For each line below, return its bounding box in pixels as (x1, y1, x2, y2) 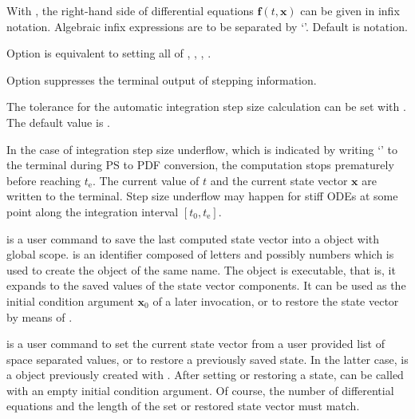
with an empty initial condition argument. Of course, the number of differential (6, 381, 394, 398)
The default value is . (6, 113, 110, 130)
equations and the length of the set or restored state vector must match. (6, 397, 360, 414)
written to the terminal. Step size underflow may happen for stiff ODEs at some (6, 188, 398, 204)
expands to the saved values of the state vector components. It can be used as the (6, 277, 406, 294)
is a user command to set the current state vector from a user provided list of (6, 335, 385, 352)
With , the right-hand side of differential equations (6, 2, 254, 18)
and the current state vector (210, 172, 348, 188)
